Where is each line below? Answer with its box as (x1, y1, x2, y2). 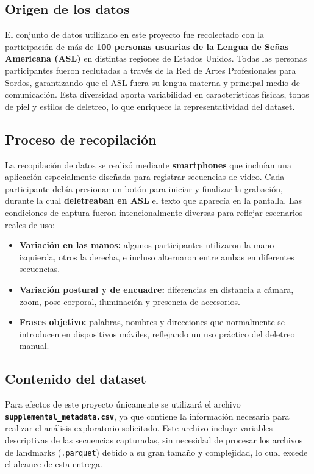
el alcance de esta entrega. (5, 458, 102, 470)
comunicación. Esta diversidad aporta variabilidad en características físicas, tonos (5, 88, 309, 101)
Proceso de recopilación (5, 129, 157, 148)
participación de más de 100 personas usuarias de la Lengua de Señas (5, 40, 289, 52)
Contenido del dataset (5, 369, 146, 388)
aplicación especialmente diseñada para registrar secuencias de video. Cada (5, 170, 285, 183)
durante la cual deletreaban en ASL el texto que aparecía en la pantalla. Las (5, 194, 302, 207)
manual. (19, 339, 49, 352)
